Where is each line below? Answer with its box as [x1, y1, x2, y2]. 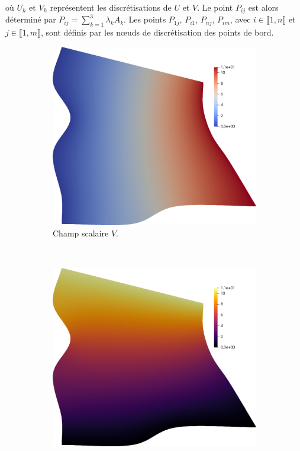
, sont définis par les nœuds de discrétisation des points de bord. [40, 26, 274, 39]
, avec [230, 13, 251, 25]
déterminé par [5, 13, 56, 25]
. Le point [197, 1, 233, 13]
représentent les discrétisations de [50, 1, 172, 13]
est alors [248, 1, 279, 13]
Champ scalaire [53, 227, 109, 239]
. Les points [124, 13, 166, 25]
